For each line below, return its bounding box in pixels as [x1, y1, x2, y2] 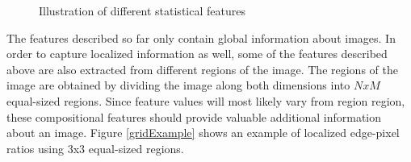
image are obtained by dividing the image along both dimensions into [6, 77, 350, 93]
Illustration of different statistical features [39, 2, 245, 19]
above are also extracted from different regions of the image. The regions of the [6, 60, 398, 77]
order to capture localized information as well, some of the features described [6, 45, 388, 62]
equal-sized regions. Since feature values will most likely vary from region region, [6, 92, 405, 109]
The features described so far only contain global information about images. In [6, 29, 396, 46]
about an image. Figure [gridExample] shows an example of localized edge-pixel [6, 124, 400, 141]
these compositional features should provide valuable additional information [6, 108, 382, 125]
